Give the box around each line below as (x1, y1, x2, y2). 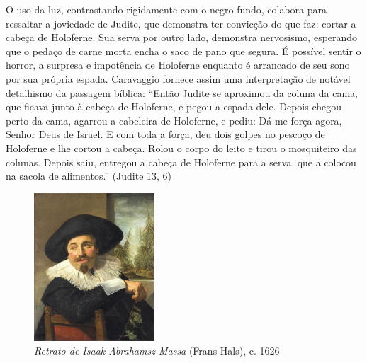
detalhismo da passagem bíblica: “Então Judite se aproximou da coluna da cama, (6, 85, 358, 100)
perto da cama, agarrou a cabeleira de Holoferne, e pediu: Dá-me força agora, (6, 113, 342, 127)
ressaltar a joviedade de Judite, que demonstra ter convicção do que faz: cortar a (6, 16, 356, 30)
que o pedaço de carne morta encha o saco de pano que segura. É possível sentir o (6, 43, 361, 58)
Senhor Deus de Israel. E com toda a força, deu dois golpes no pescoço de (6, 127, 325, 142)
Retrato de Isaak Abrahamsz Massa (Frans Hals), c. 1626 (34, 343, 280, 358)
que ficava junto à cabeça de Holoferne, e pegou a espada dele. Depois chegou (6, 99, 342, 114)
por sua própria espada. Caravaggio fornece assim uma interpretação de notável (6, 71, 351, 86)
